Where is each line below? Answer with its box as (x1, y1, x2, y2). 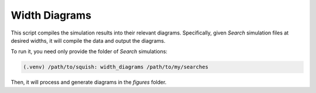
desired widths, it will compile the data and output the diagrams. (11, 37, 166, 44)
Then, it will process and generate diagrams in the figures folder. (11, 79, 167, 86)
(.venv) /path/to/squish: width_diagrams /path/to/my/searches (23, 64, 209, 70)
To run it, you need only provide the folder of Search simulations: (11, 48, 168, 55)
